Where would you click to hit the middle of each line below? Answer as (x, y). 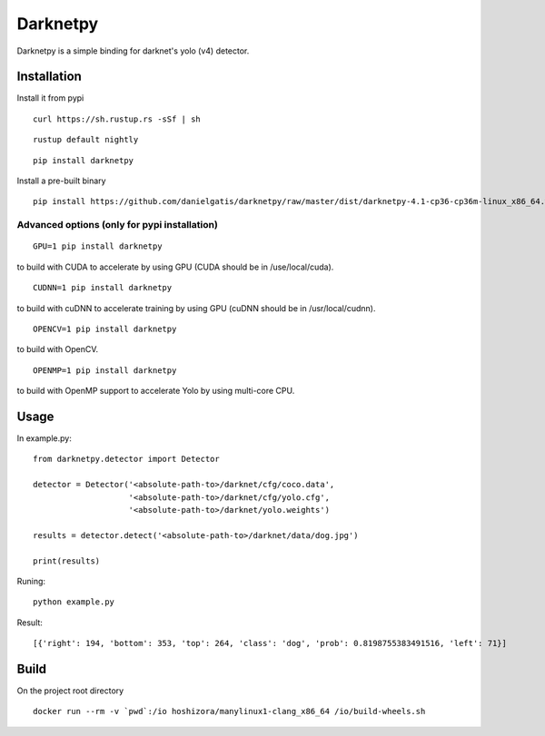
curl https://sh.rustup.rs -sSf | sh (117, 119)
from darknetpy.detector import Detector (126, 459)
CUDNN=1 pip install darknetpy (103, 288)
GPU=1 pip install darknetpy (98, 246)
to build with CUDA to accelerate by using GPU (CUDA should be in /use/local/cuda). (175, 267)
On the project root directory (70, 691)
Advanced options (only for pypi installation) (117, 225)
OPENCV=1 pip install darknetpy (105, 329)
